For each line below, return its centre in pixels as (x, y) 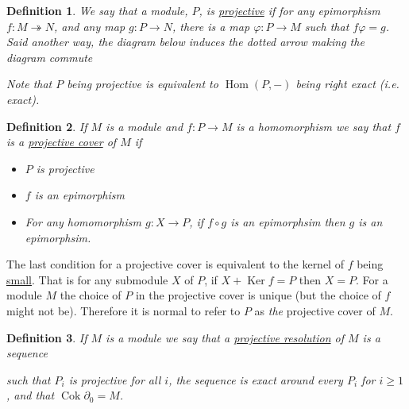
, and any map (89, 26)
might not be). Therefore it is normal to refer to (123, 310)
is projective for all (115, 379)
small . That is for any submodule (87, 279)
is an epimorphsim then (288, 221)
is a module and (145, 126)
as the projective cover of (315, 310)
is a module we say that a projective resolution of (225, 337)
